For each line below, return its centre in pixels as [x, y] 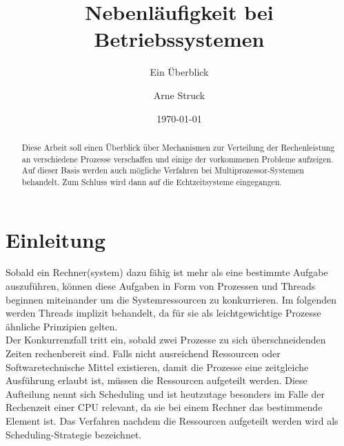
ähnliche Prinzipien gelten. [62, 326]
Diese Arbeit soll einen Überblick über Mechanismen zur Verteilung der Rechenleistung [178, 147]
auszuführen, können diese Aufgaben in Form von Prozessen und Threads [161, 286]
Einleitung [56, 239]
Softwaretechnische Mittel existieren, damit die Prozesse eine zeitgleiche [157, 367]
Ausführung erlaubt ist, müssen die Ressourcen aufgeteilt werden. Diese [156, 380]
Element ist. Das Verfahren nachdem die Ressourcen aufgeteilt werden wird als [172, 420]
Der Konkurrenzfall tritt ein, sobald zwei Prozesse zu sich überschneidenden [166, 340]
